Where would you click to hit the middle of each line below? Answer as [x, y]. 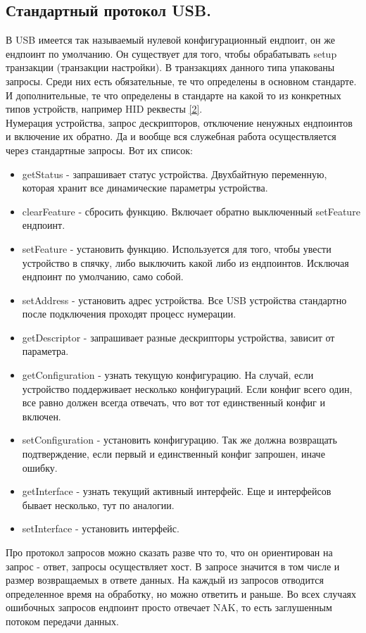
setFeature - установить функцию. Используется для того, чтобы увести [177, 248]
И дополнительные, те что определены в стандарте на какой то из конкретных [173, 95]
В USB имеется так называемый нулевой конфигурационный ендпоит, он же [170, 40]
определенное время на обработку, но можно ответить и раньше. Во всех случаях [181, 593]
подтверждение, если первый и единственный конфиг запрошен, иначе [173, 454]
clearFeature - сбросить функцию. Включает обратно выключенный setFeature [191, 211]
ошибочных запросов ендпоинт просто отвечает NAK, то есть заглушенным [169, 607]
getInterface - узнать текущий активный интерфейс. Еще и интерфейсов [177, 491]
